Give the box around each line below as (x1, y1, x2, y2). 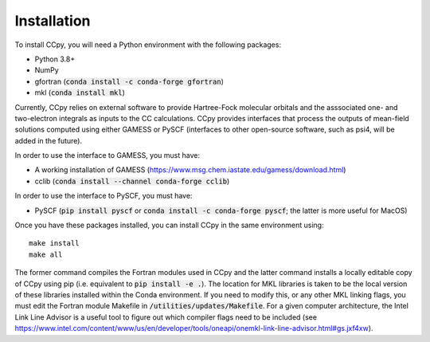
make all (29, 250, 63, 259)
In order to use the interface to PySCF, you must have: (14, 191, 193, 201)
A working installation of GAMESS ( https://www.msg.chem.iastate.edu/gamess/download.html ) (34, 165, 346, 175)
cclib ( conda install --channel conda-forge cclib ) (34, 176, 230, 186)
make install (29, 239, 80, 248)
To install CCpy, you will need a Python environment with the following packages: (14, 40, 282, 49)
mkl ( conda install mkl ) (34, 88, 125, 97)
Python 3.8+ (34, 54, 76, 64)
